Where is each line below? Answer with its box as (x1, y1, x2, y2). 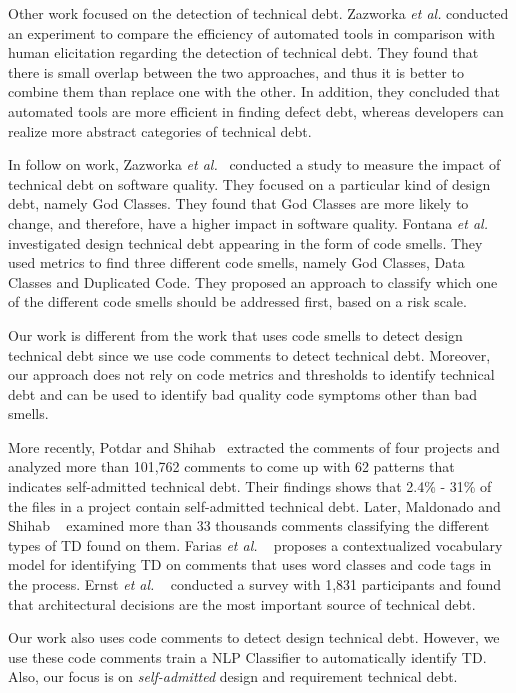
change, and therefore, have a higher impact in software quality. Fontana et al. (8, 212, 488, 233)
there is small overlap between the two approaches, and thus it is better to (8, 61, 464, 82)
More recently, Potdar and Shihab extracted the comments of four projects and (8, 436, 500, 457)
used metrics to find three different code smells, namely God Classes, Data (8, 252, 465, 273)
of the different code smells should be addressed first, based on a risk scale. (8, 291, 467, 312)
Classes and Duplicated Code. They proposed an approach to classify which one (8, 271, 498, 292)
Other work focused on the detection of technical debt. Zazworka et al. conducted (8, 3, 509, 23)
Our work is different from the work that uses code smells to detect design (8, 324, 463, 345)
